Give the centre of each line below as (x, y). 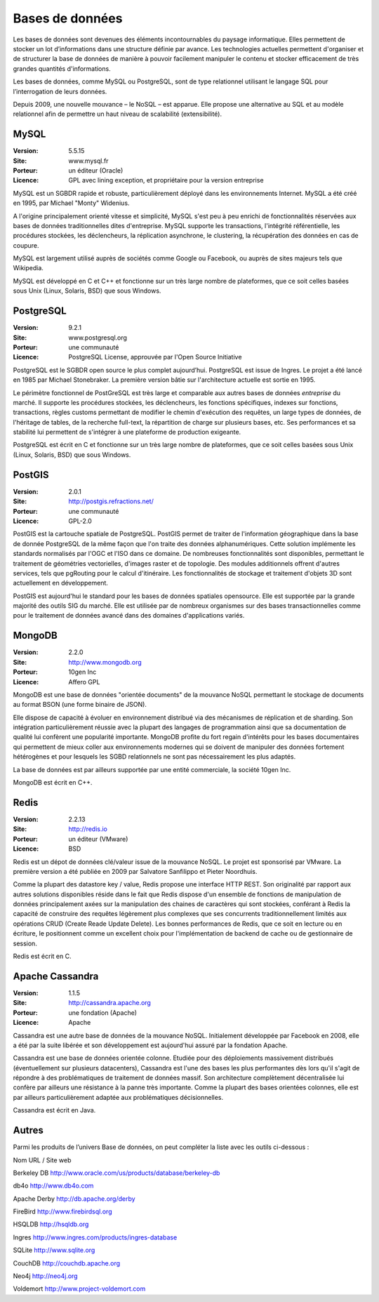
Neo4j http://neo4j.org (45, 1276)
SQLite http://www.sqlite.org (54, 1250)
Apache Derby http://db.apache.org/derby (74, 1198)
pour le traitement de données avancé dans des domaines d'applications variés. (129, 616)
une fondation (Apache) (102, 1012)
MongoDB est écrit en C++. (53, 783)
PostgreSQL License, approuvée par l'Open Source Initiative (155, 357)
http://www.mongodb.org (105, 662)
